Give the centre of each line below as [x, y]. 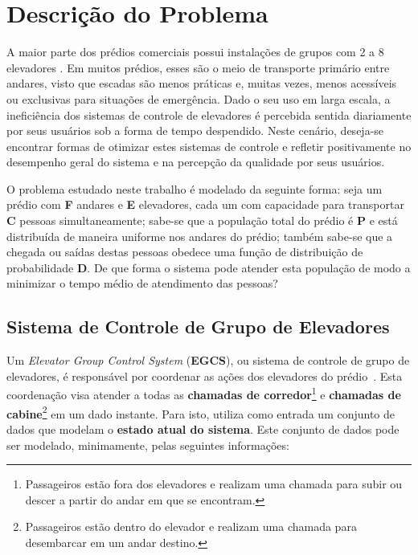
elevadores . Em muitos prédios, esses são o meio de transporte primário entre [198, 67]
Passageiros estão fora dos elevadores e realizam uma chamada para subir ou [214, 484]
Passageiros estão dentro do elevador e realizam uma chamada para [191, 526]
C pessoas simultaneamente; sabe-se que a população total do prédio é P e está [202, 220]
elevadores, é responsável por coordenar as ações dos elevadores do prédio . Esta [205, 375]
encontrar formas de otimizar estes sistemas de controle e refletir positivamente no [209, 146]
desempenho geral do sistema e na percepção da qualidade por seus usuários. [196, 162]
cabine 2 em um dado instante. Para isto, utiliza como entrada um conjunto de [201, 412]
